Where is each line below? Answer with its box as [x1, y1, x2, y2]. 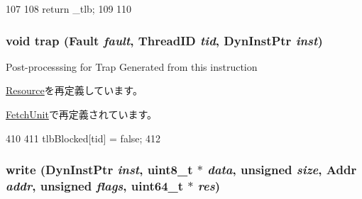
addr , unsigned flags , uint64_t [6, 177, 184, 195]
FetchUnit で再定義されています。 [6, 107, 158, 121]
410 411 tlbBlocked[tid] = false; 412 [6, 130, 161, 145]
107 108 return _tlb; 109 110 [6, 1, 132, 16]
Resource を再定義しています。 [6, 83, 143, 98]
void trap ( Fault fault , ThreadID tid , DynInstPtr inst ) [6, 31, 323, 49]
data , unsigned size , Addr [207, 161, 357, 178]
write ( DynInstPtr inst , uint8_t [6, 161, 193, 178]
